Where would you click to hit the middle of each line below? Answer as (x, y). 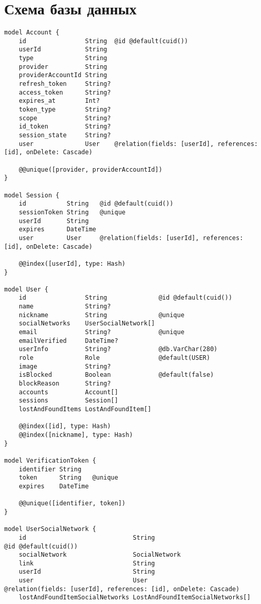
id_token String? (65, 127)
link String (87, 563)
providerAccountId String (63, 75)
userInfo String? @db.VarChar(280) (118, 349)
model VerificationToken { (50, 460)
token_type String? (65, 110)
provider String (63, 67)
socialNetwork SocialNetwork (100, 555)
